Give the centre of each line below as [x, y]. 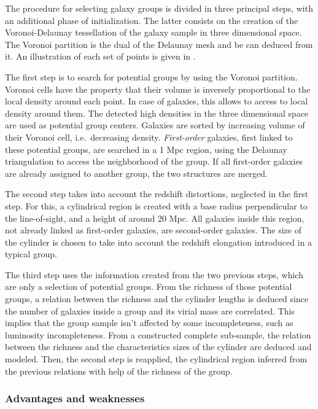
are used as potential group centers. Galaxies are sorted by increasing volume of [155, 125]
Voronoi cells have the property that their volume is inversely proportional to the [158, 89]
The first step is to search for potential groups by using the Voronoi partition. [151, 76]
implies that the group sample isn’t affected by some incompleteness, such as [149, 323]
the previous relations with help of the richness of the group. [119, 371]
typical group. [31, 254]
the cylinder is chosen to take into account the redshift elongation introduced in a [159, 242]
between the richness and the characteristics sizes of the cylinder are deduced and [158, 347]
